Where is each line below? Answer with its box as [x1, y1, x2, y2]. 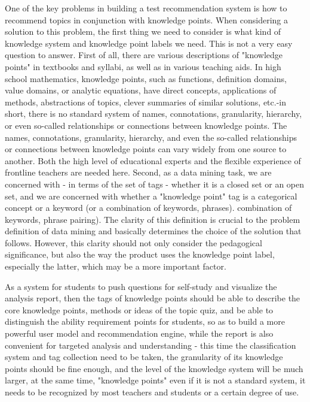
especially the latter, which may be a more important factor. [5, 260, 226, 273]
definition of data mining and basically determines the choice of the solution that [5, 225, 302, 237]
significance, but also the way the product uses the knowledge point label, [5, 248, 275, 261]
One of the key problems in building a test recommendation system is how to [5, 2, 287, 14]
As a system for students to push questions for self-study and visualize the [5, 280, 277, 292]
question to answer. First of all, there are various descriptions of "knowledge [5, 49, 283, 61]
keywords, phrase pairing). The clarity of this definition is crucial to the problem [5, 213, 300, 225]
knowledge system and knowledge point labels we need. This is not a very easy [5, 37, 293, 49]
